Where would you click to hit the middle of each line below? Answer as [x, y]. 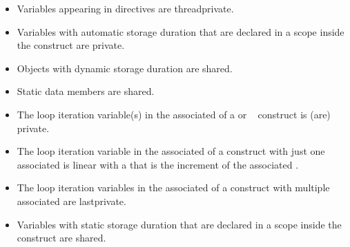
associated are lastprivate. [71, 201]
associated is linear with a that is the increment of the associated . [158, 164]
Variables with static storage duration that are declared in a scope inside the [179, 224]
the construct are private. [71, 45]
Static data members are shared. [86, 91]
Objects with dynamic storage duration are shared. [125, 68]
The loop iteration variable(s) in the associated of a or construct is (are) [174, 114]
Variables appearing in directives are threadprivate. [125, 8]
